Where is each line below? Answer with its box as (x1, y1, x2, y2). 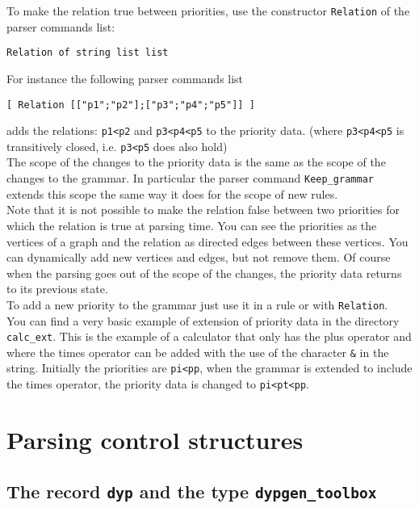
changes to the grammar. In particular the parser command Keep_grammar (6, 170, 374, 187)
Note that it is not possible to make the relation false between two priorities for (6, 201, 400, 218)
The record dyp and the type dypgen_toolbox (6, 478, 377, 503)
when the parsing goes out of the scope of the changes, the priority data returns (6, 264, 402, 281)
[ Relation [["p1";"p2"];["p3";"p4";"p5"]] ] (6, 99, 255, 111)
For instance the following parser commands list (6, 69, 244, 86)
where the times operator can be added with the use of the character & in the (6, 343, 389, 360)
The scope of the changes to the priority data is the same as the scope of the (6, 153, 386, 170)
